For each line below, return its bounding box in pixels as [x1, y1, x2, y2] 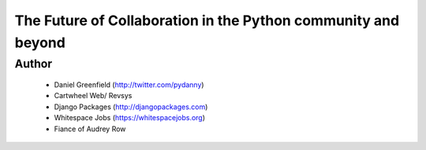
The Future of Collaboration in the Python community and [14, 12, 400, 29]
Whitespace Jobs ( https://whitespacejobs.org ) [54, 113, 205, 123]
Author [14, 57, 53, 71]
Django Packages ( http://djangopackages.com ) [54, 102, 208, 112]
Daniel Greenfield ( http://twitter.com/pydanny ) [54, 80, 204, 90]
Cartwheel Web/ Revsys [54, 91, 133, 101]
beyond [14, 34, 66, 51]
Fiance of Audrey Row [54, 124, 126, 134]
